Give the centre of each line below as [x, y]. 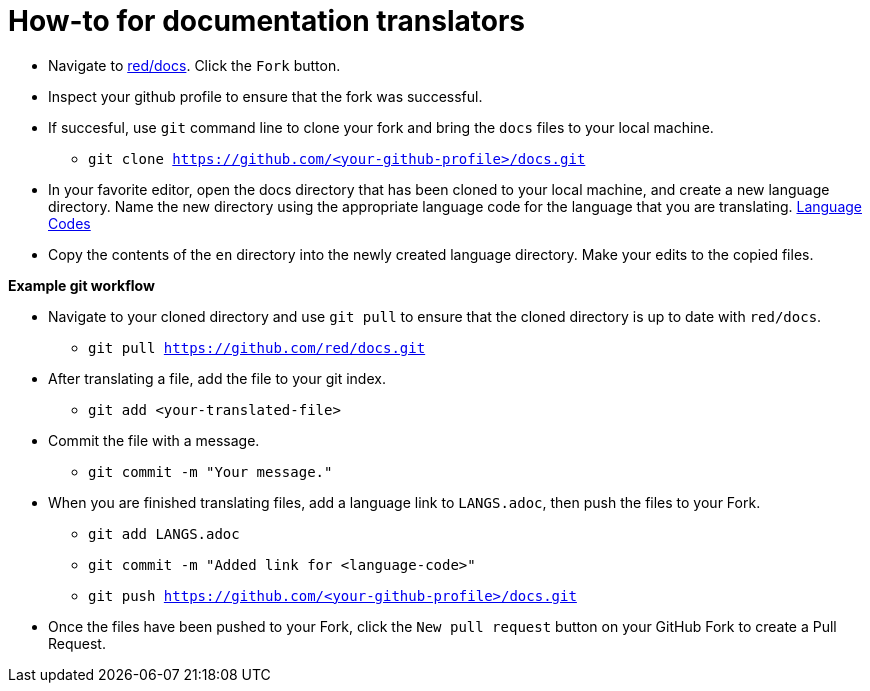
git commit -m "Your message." [210, 471]
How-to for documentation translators [266, 21]
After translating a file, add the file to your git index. [217, 378]
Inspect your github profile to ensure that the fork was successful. [265, 96]
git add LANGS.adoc [164, 533]
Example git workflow [81, 285]
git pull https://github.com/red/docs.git [257, 347]
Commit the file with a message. [154, 440]
